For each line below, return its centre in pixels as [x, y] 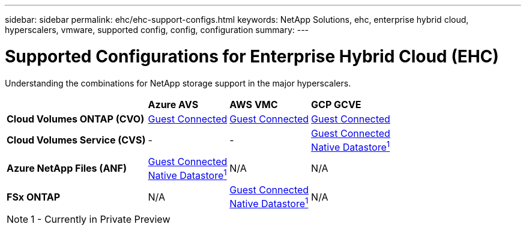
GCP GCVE [336, 104]
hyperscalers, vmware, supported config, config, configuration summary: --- [157, 30]
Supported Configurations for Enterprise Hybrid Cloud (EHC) [252, 56]
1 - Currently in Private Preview [101, 219]
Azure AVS [173, 104]
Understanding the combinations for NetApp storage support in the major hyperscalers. [178, 83]
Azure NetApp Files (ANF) [67, 168]
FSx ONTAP [34, 197]
